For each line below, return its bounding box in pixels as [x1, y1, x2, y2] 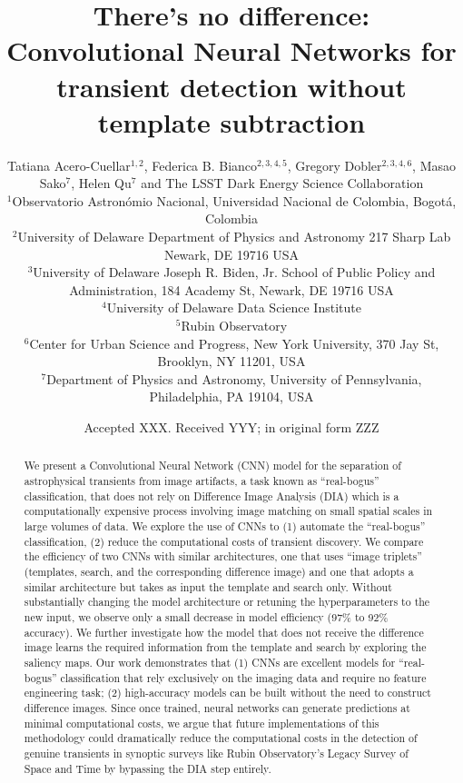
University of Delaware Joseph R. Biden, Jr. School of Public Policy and [33, 263, 436, 282]
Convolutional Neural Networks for [6, 32, 457, 69]
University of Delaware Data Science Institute [106, 298, 361, 317]
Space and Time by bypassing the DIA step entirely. [24, 760, 271, 776]
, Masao [412, 155, 457, 174]
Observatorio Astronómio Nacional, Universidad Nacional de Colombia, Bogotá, [12, 191, 457, 210]
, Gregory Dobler [287, 155, 382, 174]
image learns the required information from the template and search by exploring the [24, 639, 427, 655]
